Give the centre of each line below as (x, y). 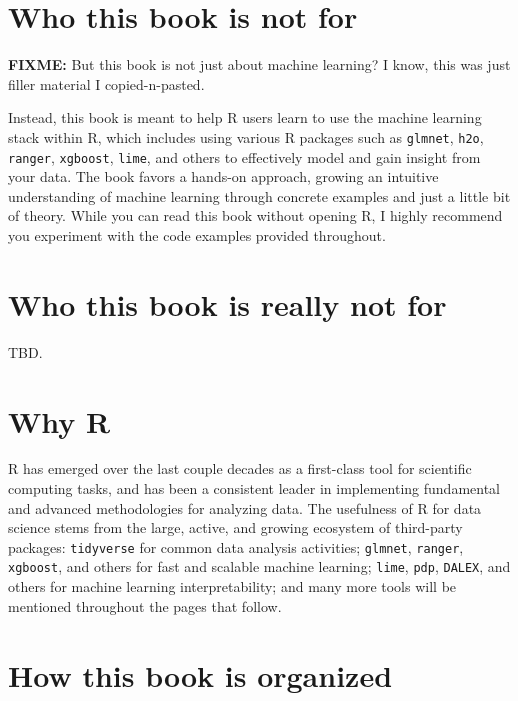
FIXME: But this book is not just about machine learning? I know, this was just (259, 64)
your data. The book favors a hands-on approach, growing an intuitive (223, 176)
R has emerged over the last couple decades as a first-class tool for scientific (240, 468)
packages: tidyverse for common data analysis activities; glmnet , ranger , (236, 546)
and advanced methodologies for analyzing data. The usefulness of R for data (245, 507)
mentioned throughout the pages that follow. (145, 605)
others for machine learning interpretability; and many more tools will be (232, 586)
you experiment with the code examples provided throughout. (197, 235)
